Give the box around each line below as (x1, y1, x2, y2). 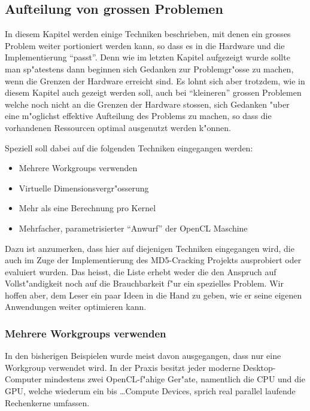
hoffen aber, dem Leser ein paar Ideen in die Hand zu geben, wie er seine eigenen (5, 288, 302, 301)
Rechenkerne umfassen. (5, 396, 90, 409)
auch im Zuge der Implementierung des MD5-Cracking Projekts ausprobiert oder (5, 254, 302, 266)
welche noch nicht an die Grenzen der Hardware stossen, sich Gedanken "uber (5, 98, 290, 110)
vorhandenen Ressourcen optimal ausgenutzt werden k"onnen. (5, 121, 231, 133)
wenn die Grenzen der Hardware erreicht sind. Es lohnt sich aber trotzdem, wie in (5, 74, 305, 87)
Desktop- (242, 361, 276, 373)
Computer (5, 373, 42, 385)
